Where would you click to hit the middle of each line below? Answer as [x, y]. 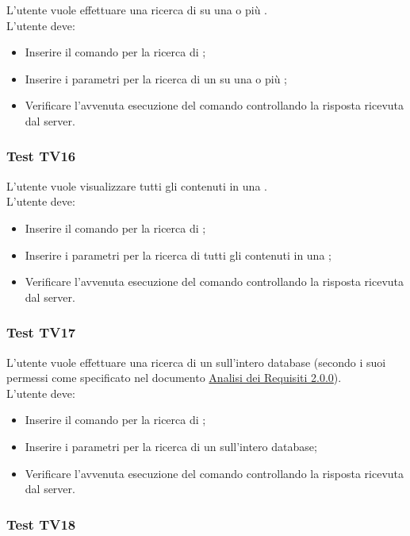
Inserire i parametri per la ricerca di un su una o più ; [156, 78]
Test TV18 [41, 524]
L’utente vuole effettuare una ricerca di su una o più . [137, 10]
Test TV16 [41, 156]
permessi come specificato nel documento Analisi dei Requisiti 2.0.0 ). [174, 378]
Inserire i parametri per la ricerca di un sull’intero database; [171, 446]
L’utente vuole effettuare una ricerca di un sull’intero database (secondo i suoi [196, 362]
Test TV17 [41, 332]
